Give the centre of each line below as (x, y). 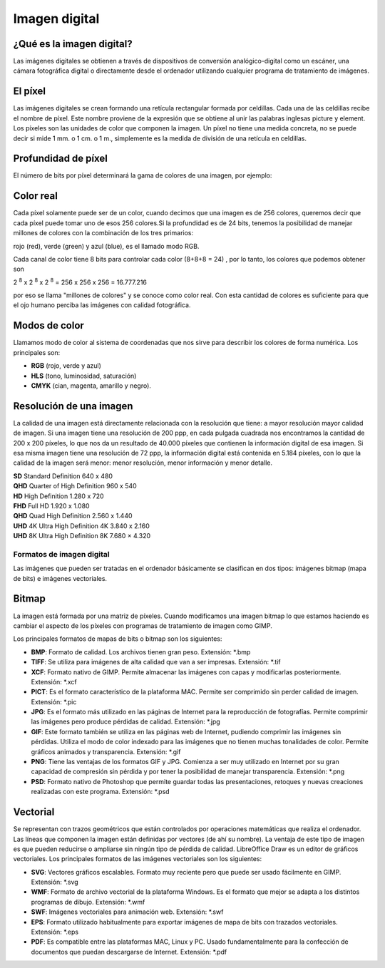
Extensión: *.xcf (54, 681)
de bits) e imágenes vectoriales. (60, 578)
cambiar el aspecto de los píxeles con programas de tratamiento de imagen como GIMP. (143, 625)
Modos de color (49, 325)
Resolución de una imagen (73, 406)
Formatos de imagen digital (61, 554)
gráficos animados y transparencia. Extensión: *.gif (106, 751)
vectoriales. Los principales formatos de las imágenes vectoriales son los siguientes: (138, 859)
